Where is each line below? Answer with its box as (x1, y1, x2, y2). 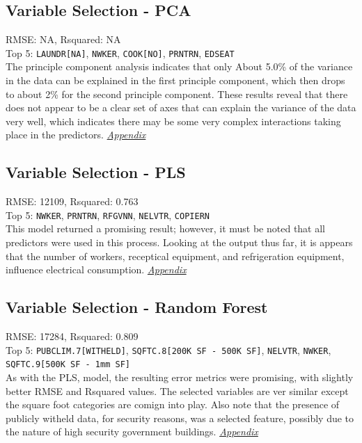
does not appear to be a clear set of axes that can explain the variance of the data (6, 100, 356, 115)
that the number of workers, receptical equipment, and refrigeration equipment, (6, 248, 345, 263)
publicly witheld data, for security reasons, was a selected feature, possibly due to (6, 410, 354, 425)
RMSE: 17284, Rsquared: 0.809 (6, 329, 139, 344)
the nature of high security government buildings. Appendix (6, 424, 258, 439)
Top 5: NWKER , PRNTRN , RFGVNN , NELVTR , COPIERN (6, 207, 210, 222)
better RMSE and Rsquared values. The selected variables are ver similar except (6, 383, 349, 398)
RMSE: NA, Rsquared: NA (6, 32, 121, 47)
